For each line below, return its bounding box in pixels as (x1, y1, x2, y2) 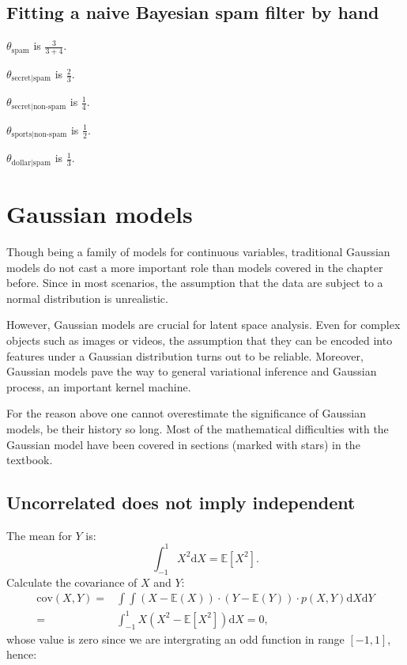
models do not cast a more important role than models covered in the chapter (6, 259, 383, 275)
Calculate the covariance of (6, 573, 138, 590)
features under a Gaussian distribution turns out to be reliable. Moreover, (6, 347, 364, 364)
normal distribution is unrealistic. (6, 289, 168, 306)
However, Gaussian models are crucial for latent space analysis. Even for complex (6, 316, 401, 333)
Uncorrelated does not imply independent (6, 490, 356, 515)
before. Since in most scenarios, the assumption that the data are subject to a (6, 274, 383, 291)
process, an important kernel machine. (6, 378, 191, 395)
